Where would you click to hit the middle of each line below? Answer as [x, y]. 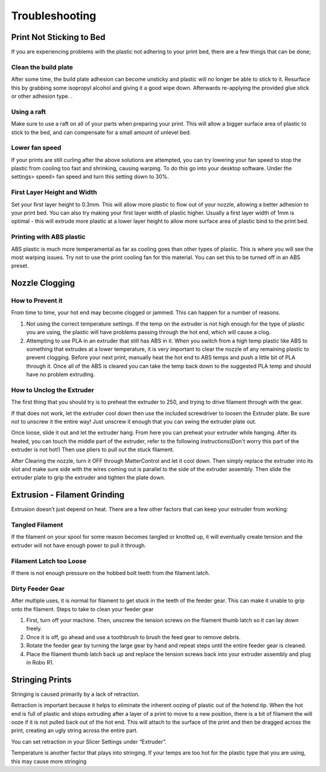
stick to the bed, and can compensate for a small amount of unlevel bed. [101, 132]
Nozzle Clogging [43, 283]
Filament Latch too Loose [49, 561]
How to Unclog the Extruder [53, 390]
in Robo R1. [40, 662]
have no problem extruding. [61, 375]
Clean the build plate [42, 67]
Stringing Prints [41, 680]
